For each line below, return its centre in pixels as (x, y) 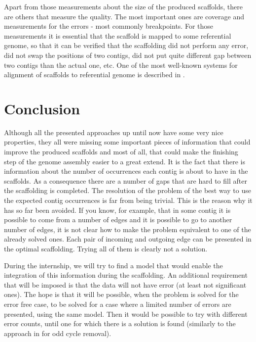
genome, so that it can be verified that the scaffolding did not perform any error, (126, 45)
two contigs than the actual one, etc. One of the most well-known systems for (121, 65)
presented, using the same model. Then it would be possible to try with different (126, 314)
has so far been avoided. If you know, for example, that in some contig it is (117, 210)
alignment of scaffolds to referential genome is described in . (94, 74)
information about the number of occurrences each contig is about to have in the (126, 171)
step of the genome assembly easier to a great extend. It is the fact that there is (125, 161)
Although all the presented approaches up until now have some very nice (114, 132)
